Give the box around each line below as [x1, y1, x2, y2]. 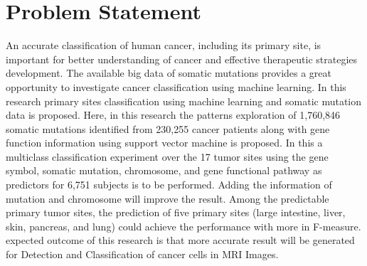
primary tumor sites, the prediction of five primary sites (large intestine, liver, [6, 205, 346, 220]
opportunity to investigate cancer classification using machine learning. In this [6, 79, 346, 94]
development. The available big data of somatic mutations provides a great [6, 65, 332, 80]
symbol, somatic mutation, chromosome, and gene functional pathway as [6, 163, 322, 178]
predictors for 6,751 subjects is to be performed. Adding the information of [6, 177, 332, 192]
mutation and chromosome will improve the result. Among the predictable [6, 191, 329, 206]
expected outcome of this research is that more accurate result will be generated [6, 233, 355, 248]
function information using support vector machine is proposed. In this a [6, 135, 323, 150]
